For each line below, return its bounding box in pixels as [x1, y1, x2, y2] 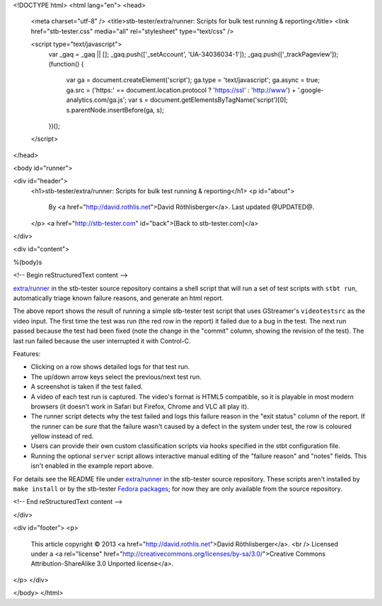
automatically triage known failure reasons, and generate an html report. [13, 294, 224, 302]
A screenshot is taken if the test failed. [30, 382, 143, 391]
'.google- [297, 86, 325, 94]
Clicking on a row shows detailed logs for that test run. [30, 362, 190, 371]
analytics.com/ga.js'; [66, 96, 127, 104]
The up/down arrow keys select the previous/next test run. [30, 372, 202, 381]
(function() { [48, 59, 84, 68]
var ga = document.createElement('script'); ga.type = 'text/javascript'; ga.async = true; [66, 76, 320, 84]
